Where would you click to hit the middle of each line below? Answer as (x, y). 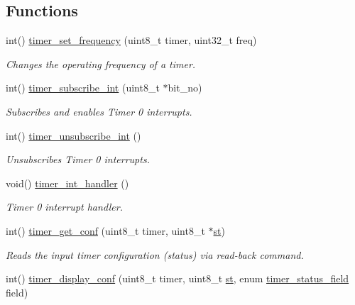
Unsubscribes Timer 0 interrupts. (78, 159)
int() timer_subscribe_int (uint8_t (83, 88)
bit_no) (185, 88)
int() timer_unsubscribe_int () (73, 135)
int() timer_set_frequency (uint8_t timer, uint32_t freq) (131, 40)
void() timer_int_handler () (67, 183)
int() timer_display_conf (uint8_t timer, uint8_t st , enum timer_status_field (177, 278)
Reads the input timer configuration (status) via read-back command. (155, 254)
